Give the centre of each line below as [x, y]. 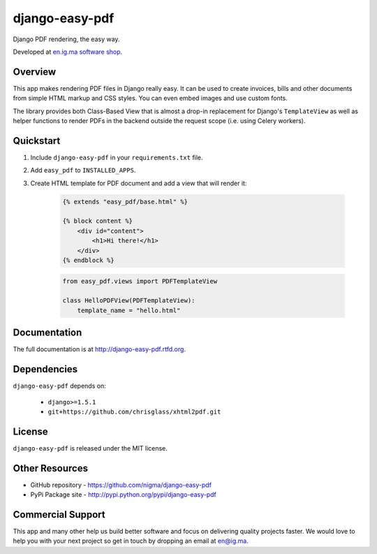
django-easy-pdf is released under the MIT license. [90, 448]
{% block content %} [97, 221]
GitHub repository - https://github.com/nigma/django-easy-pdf [121, 485]
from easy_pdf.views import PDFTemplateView [140, 281]
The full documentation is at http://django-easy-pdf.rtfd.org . [99, 349]
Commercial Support [59, 515]
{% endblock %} [88, 261]
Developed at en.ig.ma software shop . [68, 52]
